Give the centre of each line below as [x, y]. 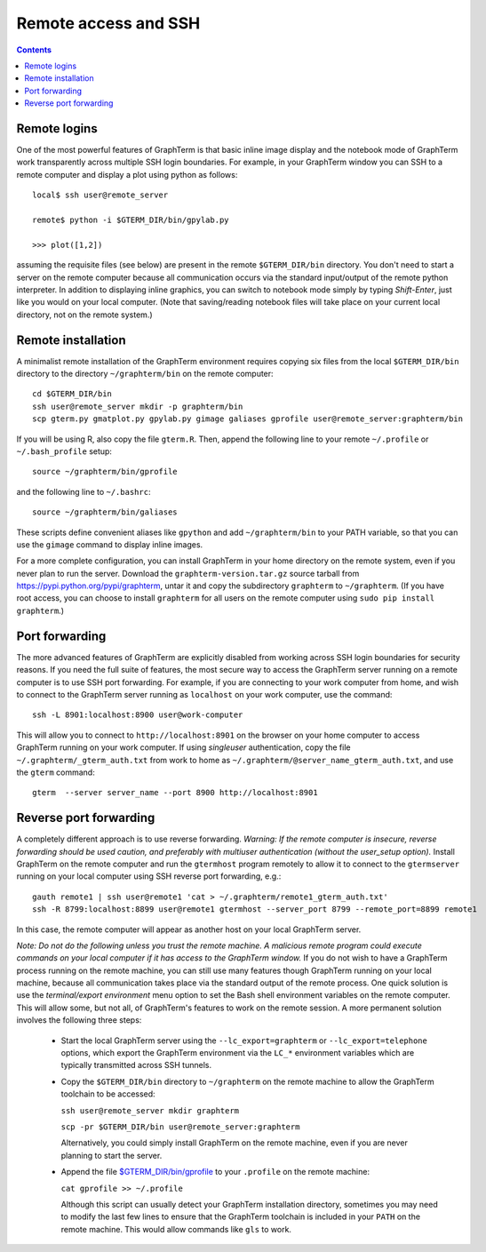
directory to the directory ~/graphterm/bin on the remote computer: [145, 374]
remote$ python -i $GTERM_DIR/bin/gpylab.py [131, 219]
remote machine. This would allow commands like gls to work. [176, 1229]
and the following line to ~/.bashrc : [84, 491]
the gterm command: [56, 772]
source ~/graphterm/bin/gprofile [105, 472]
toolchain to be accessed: [108, 1094]
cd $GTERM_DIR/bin [72, 394]
